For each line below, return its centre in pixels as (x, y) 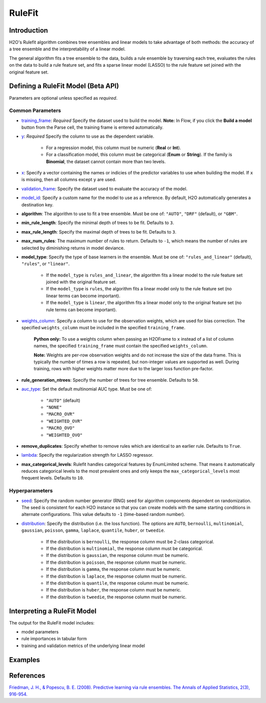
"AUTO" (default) (63, 400)
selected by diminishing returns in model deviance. (73, 248)
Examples (25, 660)
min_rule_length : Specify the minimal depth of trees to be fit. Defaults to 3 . (98, 223)
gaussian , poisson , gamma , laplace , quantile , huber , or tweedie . (93, 530)
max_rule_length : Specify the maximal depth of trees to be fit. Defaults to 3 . (99, 232)
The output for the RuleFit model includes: (52, 623)
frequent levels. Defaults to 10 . (53, 478)
